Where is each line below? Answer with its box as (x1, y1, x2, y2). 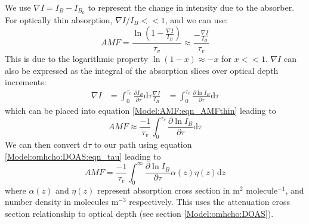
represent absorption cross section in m (97, 183, 240, 196)
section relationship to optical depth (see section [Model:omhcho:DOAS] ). (5, 207, 274, 219)
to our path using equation (94, 138, 192, 151)
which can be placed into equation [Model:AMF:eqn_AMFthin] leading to (5, 104, 276, 117)
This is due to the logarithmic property (5, 52, 149, 64)
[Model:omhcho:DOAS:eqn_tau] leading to (5, 150, 161, 162)
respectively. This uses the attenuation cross (129, 195, 290, 208)
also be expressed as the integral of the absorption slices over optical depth (5, 64, 279, 76)
